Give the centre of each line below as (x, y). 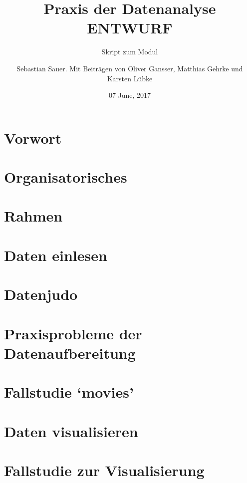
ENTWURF (130, 28)
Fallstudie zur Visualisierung (104, 470)
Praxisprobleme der (73, 333)
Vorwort (33, 137)
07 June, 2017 (130, 95)
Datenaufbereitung (70, 353)
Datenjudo (41, 294)
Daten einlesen (56, 255)
